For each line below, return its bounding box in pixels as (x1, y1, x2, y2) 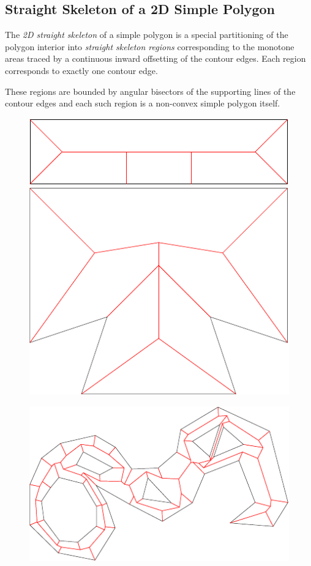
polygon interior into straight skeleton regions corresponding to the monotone (5, 40, 294, 53)
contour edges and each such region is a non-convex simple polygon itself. (5, 97, 280, 110)
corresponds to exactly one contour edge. (5, 64, 158, 76)
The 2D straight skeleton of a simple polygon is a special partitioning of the (5, 28, 288, 41)
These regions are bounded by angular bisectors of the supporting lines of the (5, 84, 296, 97)
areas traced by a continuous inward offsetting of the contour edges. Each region (5, 52, 306, 65)
